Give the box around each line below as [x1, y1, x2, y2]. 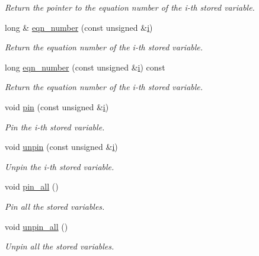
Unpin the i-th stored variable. [5, 160, 114, 172]
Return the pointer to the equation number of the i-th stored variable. [5, 1, 255, 13]
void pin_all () [5, 180, 59, 193]
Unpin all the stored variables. [5, 240, 114, 252]
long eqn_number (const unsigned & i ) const [5, 60, 165, 73]
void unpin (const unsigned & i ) [5, 140, 118, 153]
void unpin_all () [5, 220, 68, 232]
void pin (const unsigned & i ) [5, 100, 109, 113]
